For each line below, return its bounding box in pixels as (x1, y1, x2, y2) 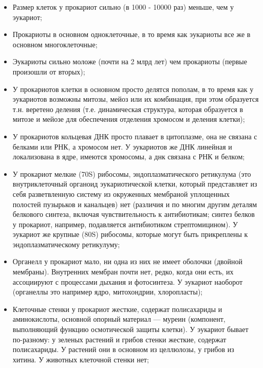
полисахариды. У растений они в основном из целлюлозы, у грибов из (12, 344, 234, 355)
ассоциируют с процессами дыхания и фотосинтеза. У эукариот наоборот (12, 276, 243, 287)
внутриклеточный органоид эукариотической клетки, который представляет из (12, 178, 257, 189)
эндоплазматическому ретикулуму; (12, 238, 120, 249)
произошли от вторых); (12, 66, 85, 77)
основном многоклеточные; (12, 39, 98, 49)
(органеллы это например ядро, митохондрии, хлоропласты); (12, 286, 203, 297)
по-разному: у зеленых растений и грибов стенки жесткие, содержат (12, 334, 227, 344)
